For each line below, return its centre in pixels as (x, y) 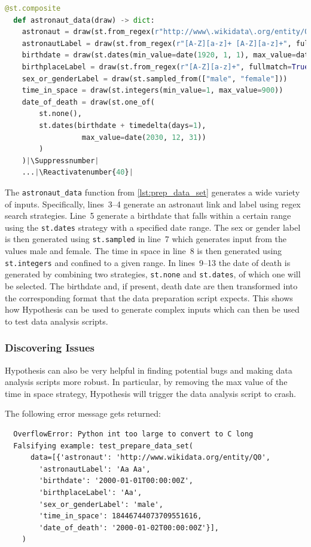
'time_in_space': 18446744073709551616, (121, 516)
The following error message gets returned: (83, 413)
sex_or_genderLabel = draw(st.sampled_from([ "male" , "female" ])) (155, 79)
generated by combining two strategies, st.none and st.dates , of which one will (153, 274)
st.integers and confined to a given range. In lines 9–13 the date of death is (148, 262)
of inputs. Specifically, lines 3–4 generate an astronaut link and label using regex (153, 204)
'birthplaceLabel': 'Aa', (91, 492)
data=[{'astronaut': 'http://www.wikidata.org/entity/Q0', (150, 458)
